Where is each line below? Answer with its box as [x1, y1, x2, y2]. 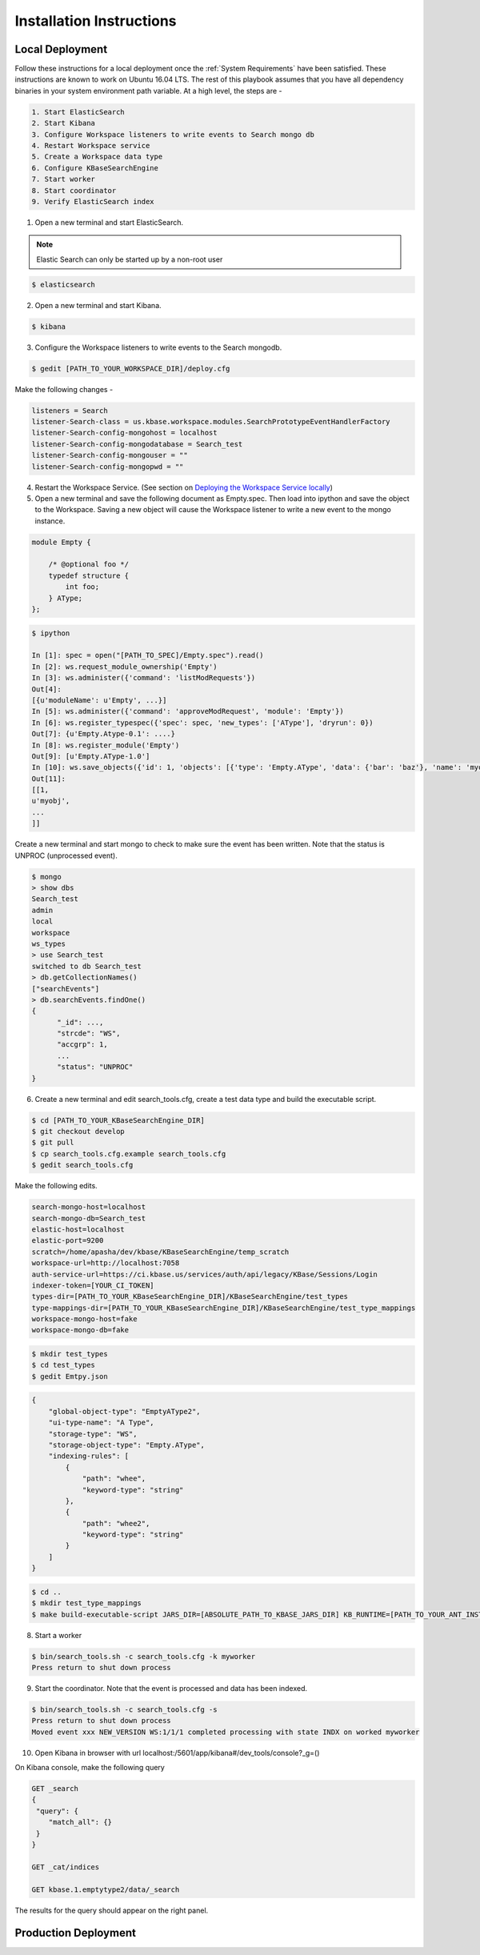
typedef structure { [48, 571, 130, 580]
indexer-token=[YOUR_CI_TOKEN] [31, 1280, 155, 1290]
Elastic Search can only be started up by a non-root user [36, 254, 223, 264]
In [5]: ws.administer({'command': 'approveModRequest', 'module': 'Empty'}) [31, 707, 344, 716]
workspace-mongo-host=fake [31, 1315, 138, 1324]
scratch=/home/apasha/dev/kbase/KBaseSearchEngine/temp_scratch [31, 1247, 290, 1256]
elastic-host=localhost [31, 1224, 126, 1234]
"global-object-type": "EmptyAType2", [48, 1407, 201, 1416]
